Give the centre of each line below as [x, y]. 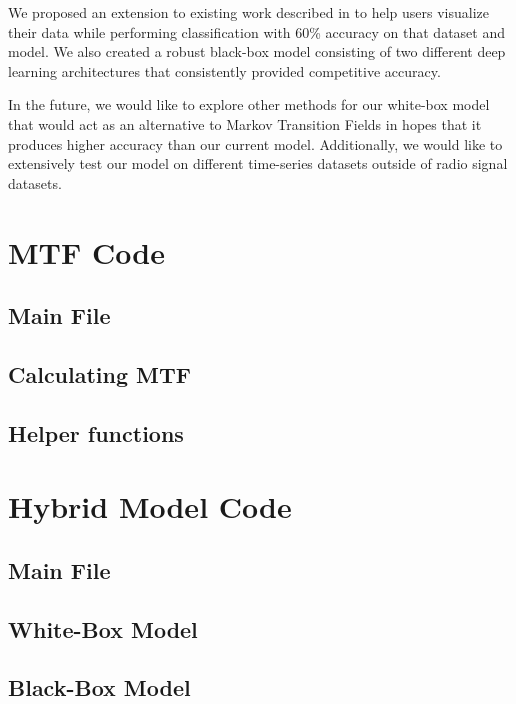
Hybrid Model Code [150, 506]
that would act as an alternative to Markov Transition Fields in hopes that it [245, 123]
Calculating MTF [100, 373]
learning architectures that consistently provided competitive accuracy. [224, 70]
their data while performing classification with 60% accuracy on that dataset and [257, 31]
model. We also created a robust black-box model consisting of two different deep [257, 51]
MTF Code [86, 251]
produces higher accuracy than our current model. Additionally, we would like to [255, 143]
